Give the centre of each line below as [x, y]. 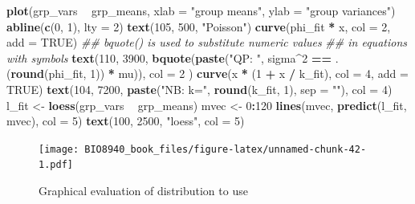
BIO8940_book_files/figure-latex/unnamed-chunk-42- [226, 149]
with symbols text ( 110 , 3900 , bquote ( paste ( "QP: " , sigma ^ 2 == [169, 57]
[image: [59, 149]
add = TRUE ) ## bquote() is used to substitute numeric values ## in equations [207, 42]
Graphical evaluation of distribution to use [143, 191]
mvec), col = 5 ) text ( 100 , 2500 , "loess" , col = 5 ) [126, 121]
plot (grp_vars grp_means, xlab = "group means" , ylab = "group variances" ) [201, 10]
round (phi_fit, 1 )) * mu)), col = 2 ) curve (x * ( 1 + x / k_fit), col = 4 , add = [210, 73]
